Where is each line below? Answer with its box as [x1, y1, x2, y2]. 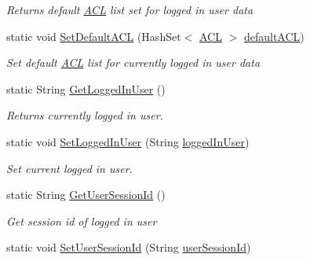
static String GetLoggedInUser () [6, 80, 166, 97]
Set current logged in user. [6, 160, 133, 176]
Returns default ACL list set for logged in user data [6, 2, 253, 17]
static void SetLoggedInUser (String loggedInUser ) [6, 133, 250, 149]
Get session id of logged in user [6, 212, 157, 229]
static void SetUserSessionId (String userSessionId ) [6, 239, 251, 255]
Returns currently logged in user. [6, 107, 163, 123]
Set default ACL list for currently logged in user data [6, 54, 261, 71]
